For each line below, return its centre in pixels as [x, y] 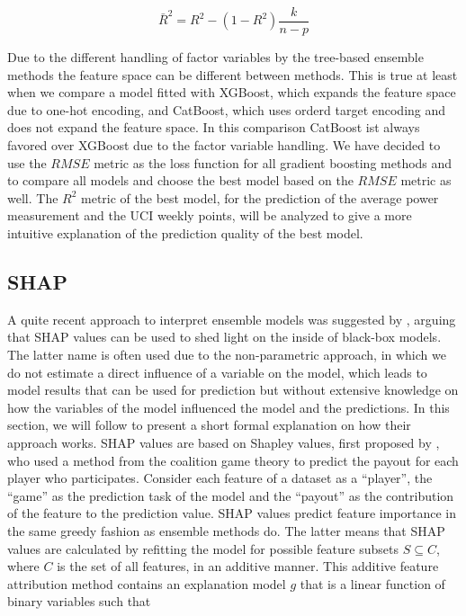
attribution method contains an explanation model [147, 583]
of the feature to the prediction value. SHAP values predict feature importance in [232, 513]
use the [27, 162]
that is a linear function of [372, 583]
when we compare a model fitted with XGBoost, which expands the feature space [232, 92]
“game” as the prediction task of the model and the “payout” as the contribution [231, 495]
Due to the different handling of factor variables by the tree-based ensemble [215, 57]
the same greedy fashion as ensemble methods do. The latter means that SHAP [226, 530]
